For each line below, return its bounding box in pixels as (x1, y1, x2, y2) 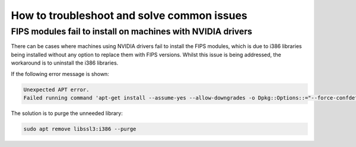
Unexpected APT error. (23, 86, 90, 93)
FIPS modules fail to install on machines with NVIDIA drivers (11, 26, 252, 37)
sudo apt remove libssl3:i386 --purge (23, 125, 136, 132)
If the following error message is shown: (11, 70, 109, 77)
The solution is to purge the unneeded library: (11, 110, 123, 117)
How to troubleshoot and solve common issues (11, 9, 247, 22)
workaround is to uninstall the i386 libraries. (11, 59, 119, 66)
